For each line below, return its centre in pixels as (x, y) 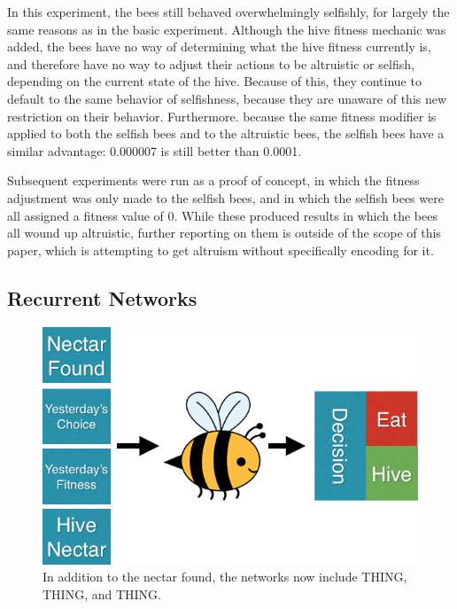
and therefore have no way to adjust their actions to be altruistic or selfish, (211, 63)
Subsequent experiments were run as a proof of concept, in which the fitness (213, 180)
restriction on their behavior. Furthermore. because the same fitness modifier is (222, 116)
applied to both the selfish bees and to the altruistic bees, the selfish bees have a (226, 133)
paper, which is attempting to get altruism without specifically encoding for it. (221, 250)
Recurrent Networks (102, 297)
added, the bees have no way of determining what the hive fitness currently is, (219, 47)
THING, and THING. (102, 593)
